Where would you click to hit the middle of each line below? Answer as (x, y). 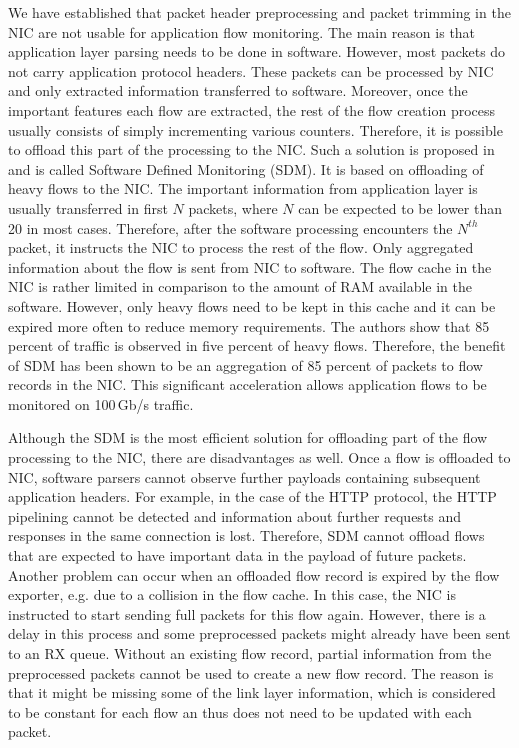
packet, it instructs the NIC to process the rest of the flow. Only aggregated (241, 247)
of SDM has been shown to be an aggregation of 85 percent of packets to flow (245, 364)
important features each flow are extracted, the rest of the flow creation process (252, 109)
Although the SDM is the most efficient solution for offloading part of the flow (248, 437)
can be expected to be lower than (400, 207)
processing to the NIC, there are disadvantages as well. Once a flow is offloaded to (259, 457)
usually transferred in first (88, 207)
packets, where (233, 207)
